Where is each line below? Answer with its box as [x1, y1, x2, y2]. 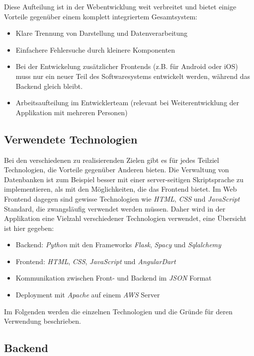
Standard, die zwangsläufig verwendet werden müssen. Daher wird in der [4, 203, 226, 214]
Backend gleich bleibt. [15, 80, 83, 91]
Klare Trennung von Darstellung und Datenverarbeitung [15, 28, 188, 38]
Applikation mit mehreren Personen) [15, 107, 128, 117]
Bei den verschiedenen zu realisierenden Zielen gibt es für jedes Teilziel [4, 154, 219, 165]
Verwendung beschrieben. [4, 316, 81, 326]
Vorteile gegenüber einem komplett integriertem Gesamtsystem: [4, 11, 197, 21]
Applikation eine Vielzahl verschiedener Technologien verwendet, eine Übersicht [4, 213, 247, 223]
